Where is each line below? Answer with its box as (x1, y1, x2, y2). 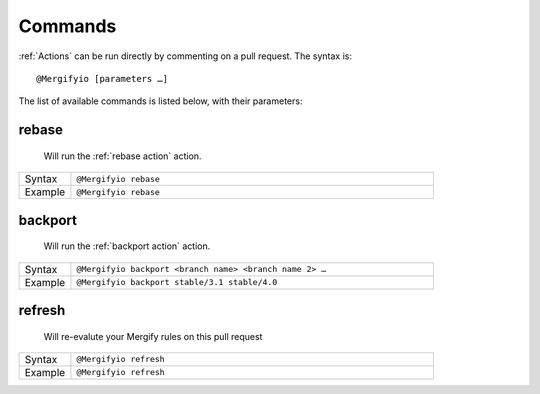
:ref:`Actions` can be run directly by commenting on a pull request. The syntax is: (18, 50, 352, 62)
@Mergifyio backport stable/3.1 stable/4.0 (76, 277, 278, 288)
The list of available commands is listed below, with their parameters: (18, 95, 303, 107)
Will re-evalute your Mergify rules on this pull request (43, 330, 263, 342)
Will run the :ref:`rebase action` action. (43, 150, 202, 162)
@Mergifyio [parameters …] (36, 73, 169, 84)
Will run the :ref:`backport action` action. (43, 240, 211, 252)
